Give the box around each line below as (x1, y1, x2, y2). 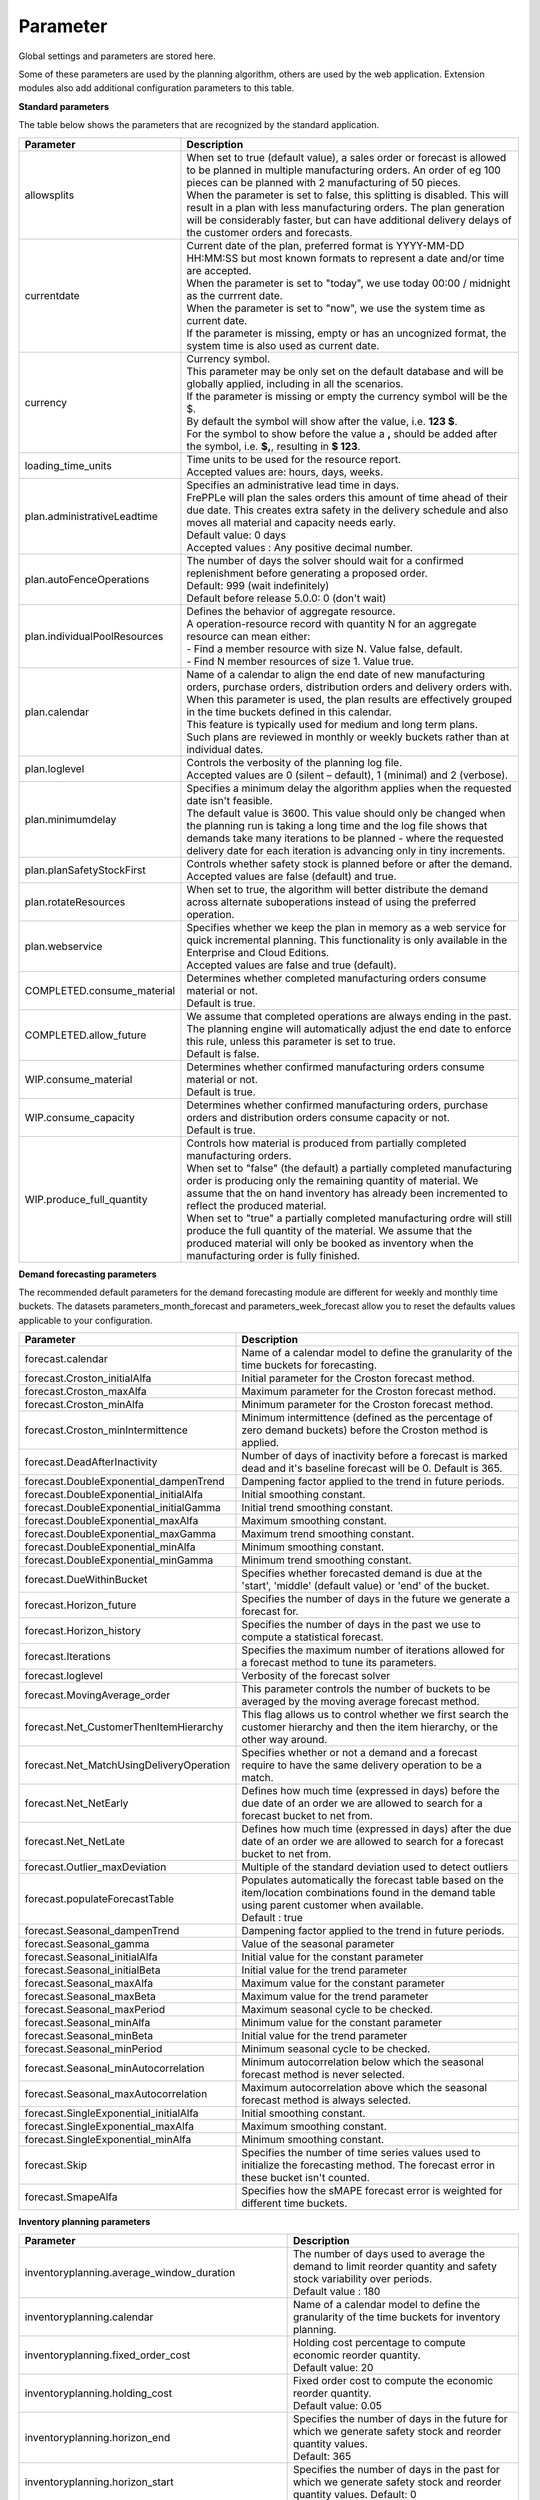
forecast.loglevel (24, 1669, 104, 1683)
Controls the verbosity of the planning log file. (186, 755, 403, 769)
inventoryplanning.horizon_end (24, 2431, 171, 2445)
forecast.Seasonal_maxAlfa (24, 1976, 154, 1990)
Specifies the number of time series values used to (241, 2146, 481, 2160)
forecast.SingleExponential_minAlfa (24, 2133, 192, 2147)
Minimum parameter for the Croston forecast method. (241, 1398, 494, 1412)
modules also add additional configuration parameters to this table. (18, 82, 295, 94)
